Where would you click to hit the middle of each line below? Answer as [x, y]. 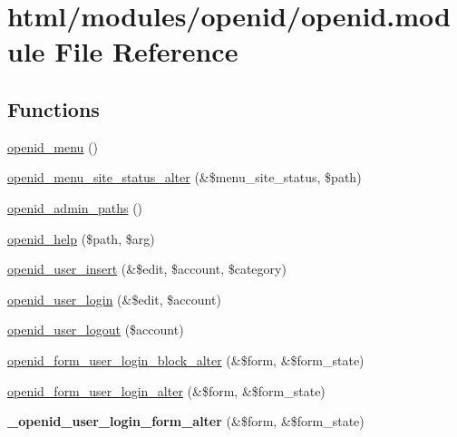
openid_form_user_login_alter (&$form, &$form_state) [166, 390]
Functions [53, 108]
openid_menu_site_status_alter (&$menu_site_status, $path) [185, 177]
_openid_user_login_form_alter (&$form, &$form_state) [186, 421]
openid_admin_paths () [75, 207]
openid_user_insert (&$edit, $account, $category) [147, 269]
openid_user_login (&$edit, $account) [114, 299]
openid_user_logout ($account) [96, 330]
